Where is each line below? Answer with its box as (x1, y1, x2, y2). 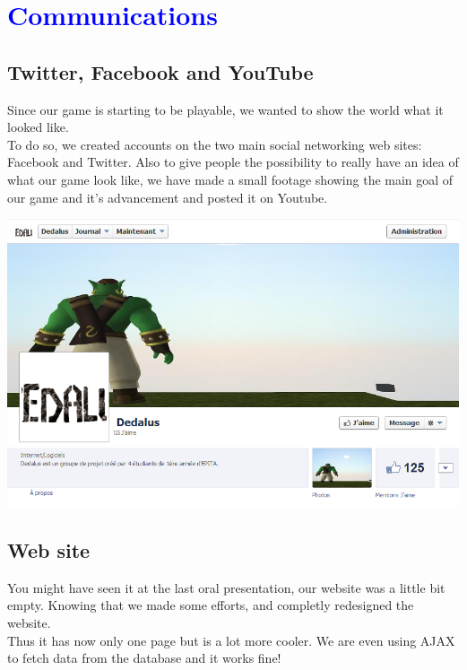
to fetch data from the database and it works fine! (7, 648, 281, 667)
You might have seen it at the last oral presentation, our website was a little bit (7, 578, 445, 596)
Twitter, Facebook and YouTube (7, 57, 314, 85)
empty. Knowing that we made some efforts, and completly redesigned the (7, 596, 414, 614)
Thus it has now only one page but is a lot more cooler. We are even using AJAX (7, 631, 455, 649)
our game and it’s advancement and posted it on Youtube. (7, 187, 328, 206)
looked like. (7, 117, 69, 136)
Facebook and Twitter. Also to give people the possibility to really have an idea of (7, 152, 459, 171)
